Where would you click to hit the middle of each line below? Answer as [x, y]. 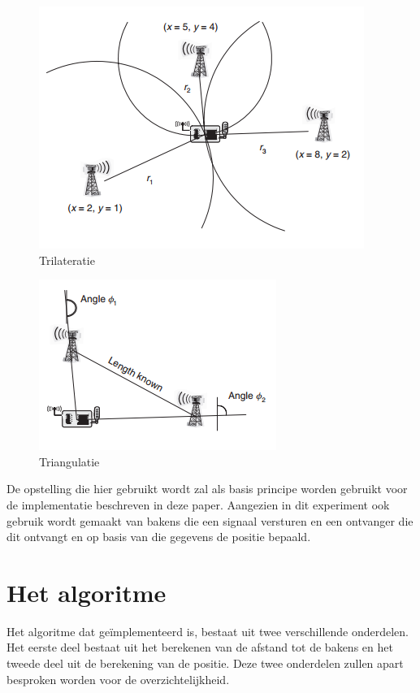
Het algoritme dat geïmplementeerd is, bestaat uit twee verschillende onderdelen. [208, 631]
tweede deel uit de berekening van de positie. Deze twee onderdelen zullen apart [205, 663]
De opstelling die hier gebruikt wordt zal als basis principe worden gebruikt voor [207, 489]
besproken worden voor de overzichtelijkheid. [118, 679]
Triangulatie [69, 461]
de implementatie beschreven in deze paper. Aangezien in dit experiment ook [198, 504]
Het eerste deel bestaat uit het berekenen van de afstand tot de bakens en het [200, 647]
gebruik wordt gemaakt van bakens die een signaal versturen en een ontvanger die [210, 520]
